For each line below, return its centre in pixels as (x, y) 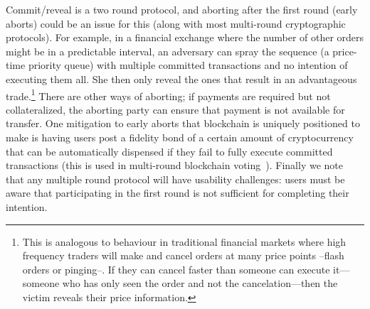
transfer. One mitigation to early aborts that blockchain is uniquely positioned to (183, 123)
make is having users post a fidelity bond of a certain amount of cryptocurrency (180, 137)
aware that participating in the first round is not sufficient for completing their (178, 193)
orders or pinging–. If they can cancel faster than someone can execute (176, 269)
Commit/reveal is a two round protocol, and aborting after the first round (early (182, 9)
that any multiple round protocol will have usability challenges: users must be (175, 179)
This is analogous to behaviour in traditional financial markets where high (184, 241)
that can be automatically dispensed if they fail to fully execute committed (169, 151)
